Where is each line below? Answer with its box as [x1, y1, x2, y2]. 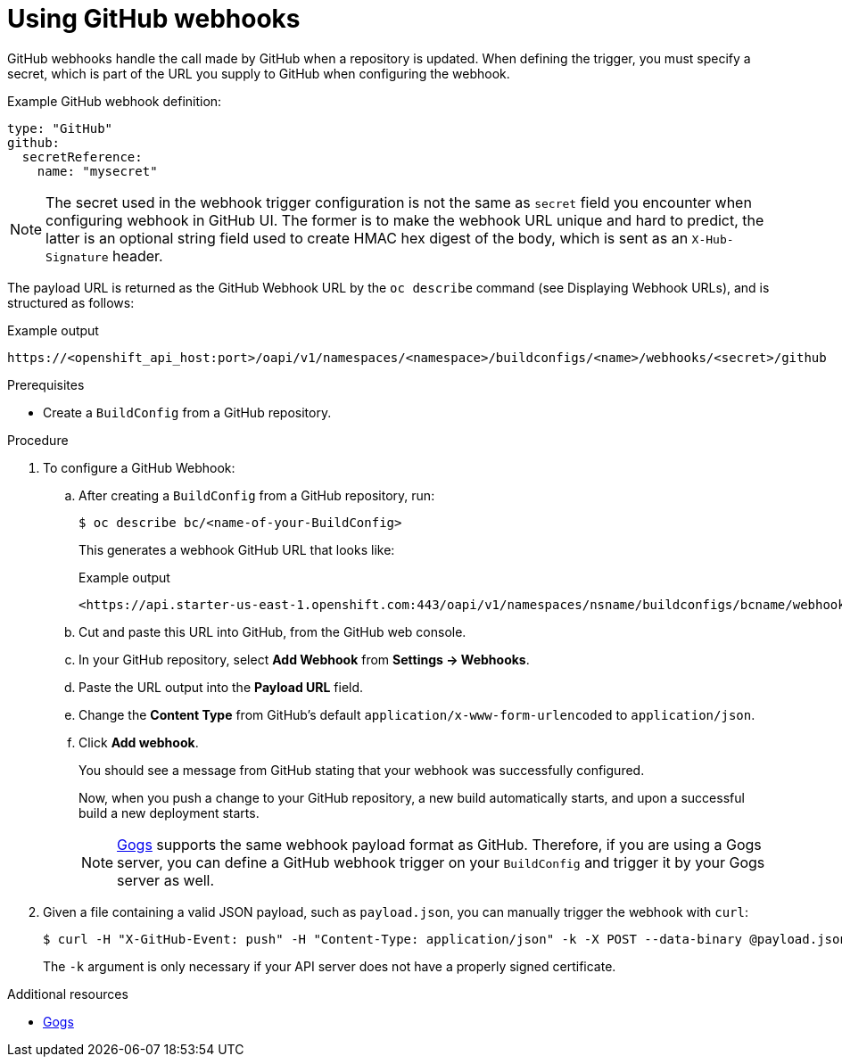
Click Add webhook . [78, 734, 199, 750]
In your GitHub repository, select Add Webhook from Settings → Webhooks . [78, 651, 530, 667]
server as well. [117, 870, 215, 889]
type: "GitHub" [7, 120, 113, 136]
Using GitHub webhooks [7, 4, 301, 34]
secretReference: [21, 149, 143, 164]
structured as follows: [7, 294, 135, 310]
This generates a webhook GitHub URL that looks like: [78, 541, 395, 557]
